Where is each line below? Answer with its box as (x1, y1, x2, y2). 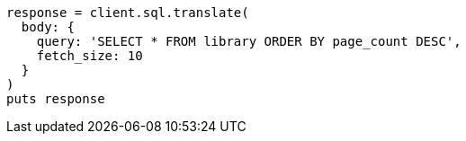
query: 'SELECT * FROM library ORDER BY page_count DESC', (36, 34, 462, 48)
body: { (21, 20, 75, 34)
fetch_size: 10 (36, 48, 143, 63)
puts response (6, 92, 105, 106)
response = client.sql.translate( (6, 5, 249, 20)
